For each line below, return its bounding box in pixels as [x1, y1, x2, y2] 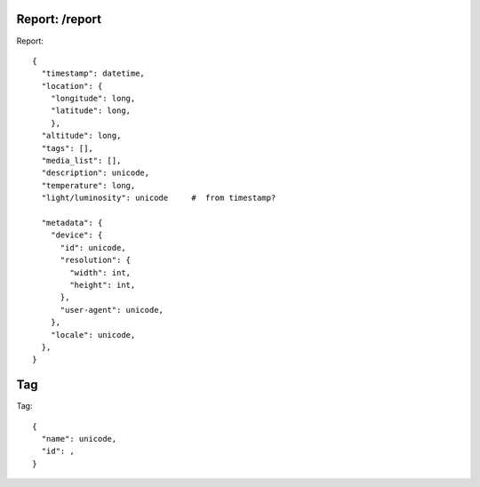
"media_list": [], [41, 156, 122, 166]
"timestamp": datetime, [41, 68, 146, 79]
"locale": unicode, [50, 330, 136, 339]
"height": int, [69, 280, 136, 290]
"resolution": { [60, 255, 132, 266]
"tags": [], [41, 143, 93, 153]
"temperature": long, [41, 180, 136, 190]
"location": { [41, 81, 103, 91]
